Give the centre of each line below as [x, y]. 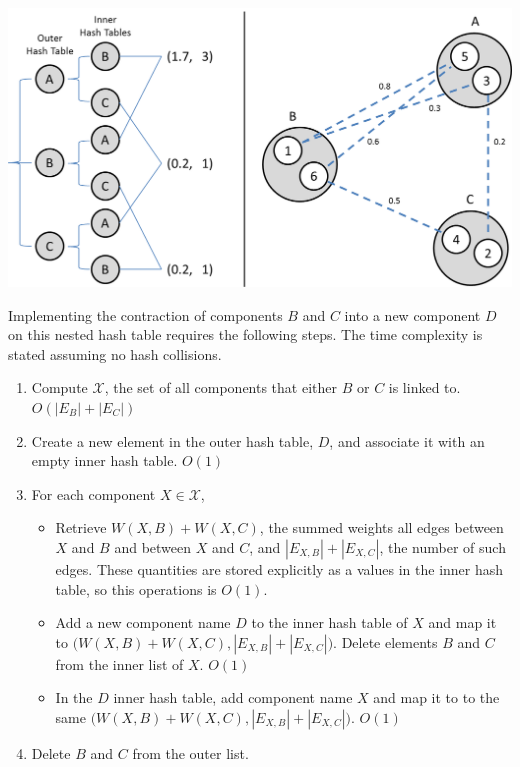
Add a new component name [143, 622]
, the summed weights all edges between [381, 527]
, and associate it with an [407, 440]
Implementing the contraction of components [145, 314]
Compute [59, 387]
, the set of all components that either [220, 387]
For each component [93, 493]
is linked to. [424, 387]
